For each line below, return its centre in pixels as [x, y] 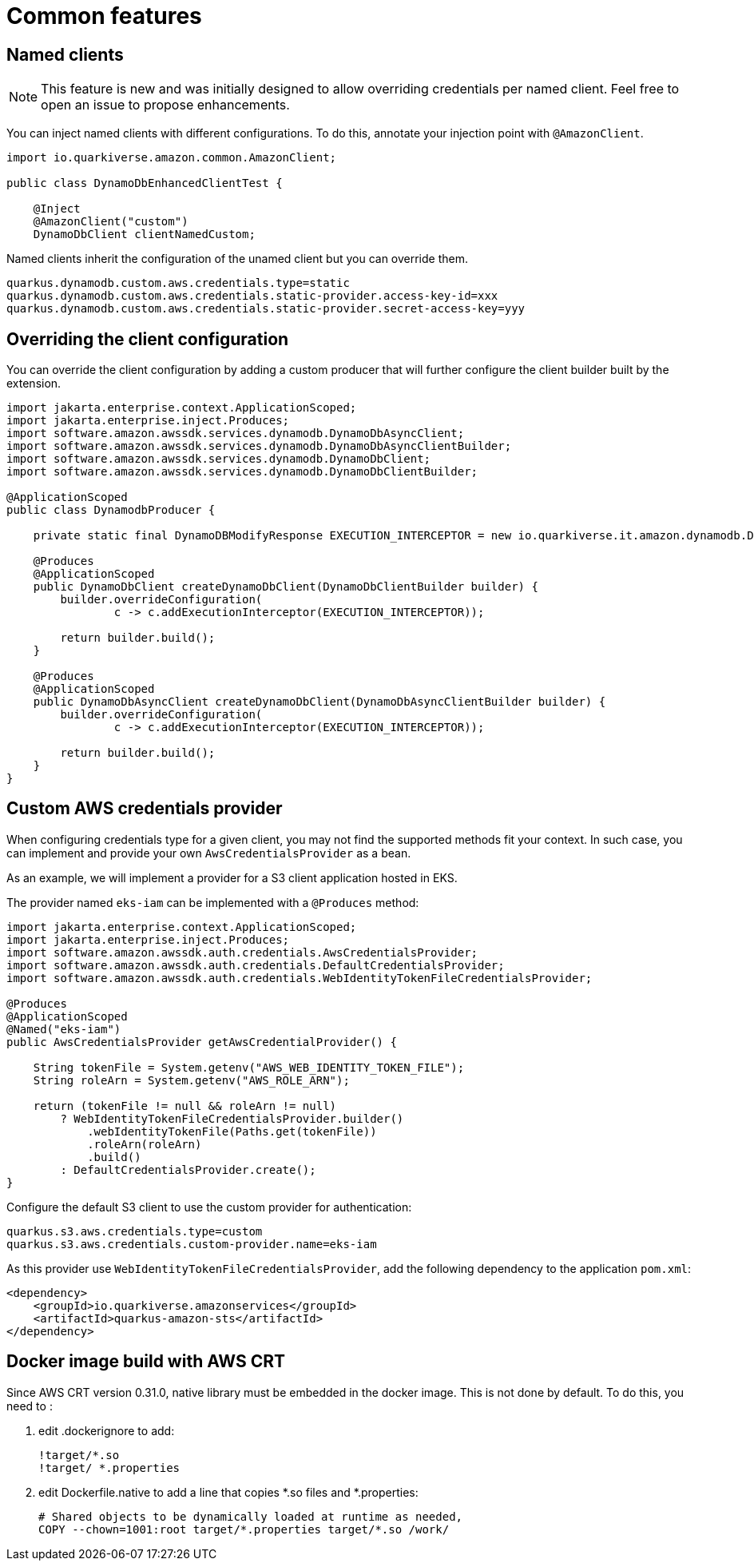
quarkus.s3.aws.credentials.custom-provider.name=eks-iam [192, 1244]
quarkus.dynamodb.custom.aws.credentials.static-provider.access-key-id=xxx [252, 296]
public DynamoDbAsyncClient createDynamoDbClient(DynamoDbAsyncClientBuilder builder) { [319, 702]
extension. [34, 384]
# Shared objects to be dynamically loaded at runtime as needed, [251, 1516]
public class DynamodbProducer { [111, 510]
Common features [104, 16]
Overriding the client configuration [148, 339]
